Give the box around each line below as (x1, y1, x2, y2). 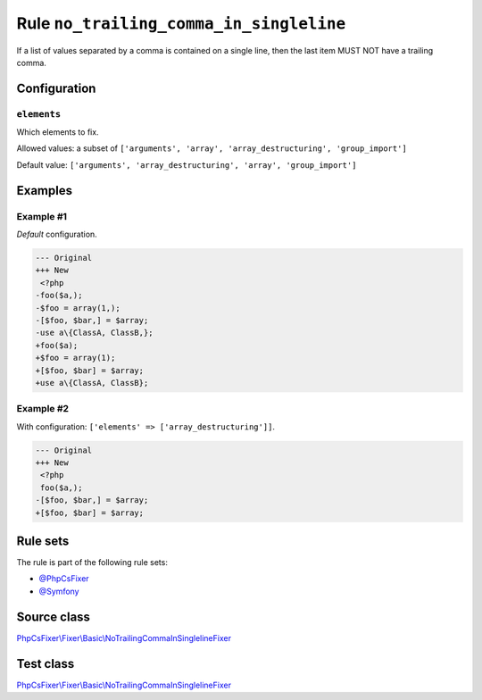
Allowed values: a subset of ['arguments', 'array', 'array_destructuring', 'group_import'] (16, 143, 408, 154)
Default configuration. (16, 229, 97, 240)
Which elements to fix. (16, 127, 99, 137)
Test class (16, 656, 75, 671)
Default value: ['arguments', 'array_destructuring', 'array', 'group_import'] (16, 159, 357, 170)
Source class (16, 609, 91, 624)
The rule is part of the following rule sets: (16, 557, 169, 568)
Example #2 (16, 403, 70, 415)
